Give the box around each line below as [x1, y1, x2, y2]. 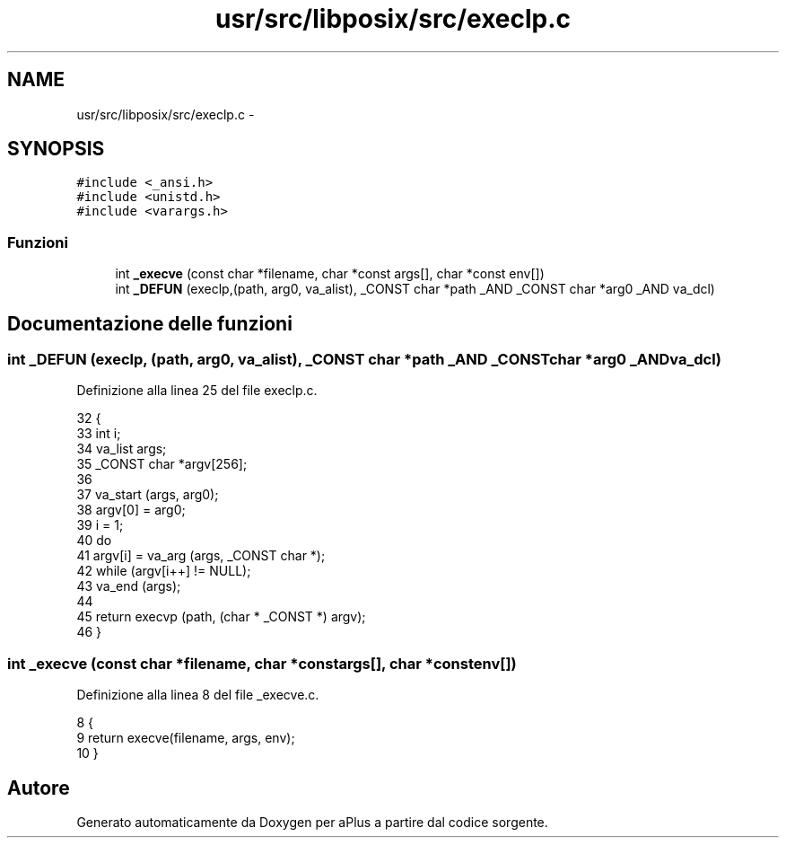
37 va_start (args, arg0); [76, 487, 219, 503]
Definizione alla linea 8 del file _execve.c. [76, 687, 319, 703]
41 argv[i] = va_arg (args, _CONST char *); [76, 548, 326, 564]
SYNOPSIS [7, 137, 105, 161]
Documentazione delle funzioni [7, 312, 293, 335]
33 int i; [76, 426, 121, 442]
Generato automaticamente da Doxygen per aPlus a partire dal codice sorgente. [76, 814, 548, 830]
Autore [7, 776, 70, 799]
